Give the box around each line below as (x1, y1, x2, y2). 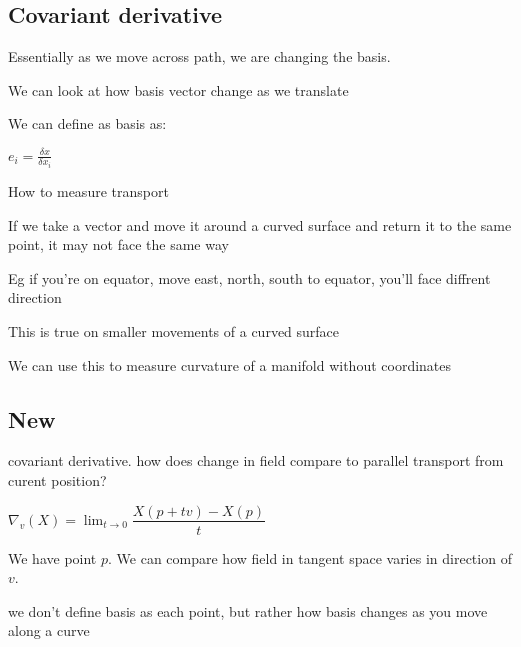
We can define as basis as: (8, 113, 167, 134)
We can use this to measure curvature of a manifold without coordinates (8, 354, 452, 375)
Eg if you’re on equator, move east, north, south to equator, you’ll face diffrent (8, 267, 491, 288)
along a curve (8, 620, 90, 641)
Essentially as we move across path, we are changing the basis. (8, 46, 391, 67)
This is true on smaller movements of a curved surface (8, 320, 340, 341)
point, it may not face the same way (8, 234, 229, 255)
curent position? (8, 469, 107, 490)
